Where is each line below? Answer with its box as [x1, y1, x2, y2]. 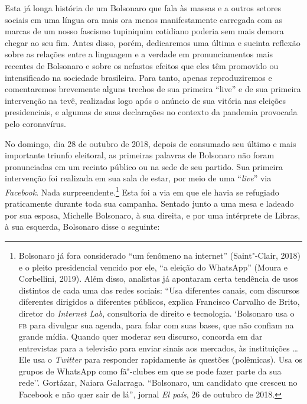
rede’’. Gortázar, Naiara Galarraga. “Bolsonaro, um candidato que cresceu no [18, 376, 298, 389]
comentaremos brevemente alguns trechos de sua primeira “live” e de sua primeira [5, 83, 301, 95]
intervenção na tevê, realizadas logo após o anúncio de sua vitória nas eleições [5, 94, 286, 106]
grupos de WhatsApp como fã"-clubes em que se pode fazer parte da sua [18, 364, 282, 377]
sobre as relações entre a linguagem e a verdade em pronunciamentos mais [5, 48, 273, 60]
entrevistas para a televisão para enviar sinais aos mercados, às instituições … [18, 341, 298, 354]
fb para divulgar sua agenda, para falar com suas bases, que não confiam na [18, 318, 294, 331]
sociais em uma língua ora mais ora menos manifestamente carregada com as [5, 13, 282, 25]
